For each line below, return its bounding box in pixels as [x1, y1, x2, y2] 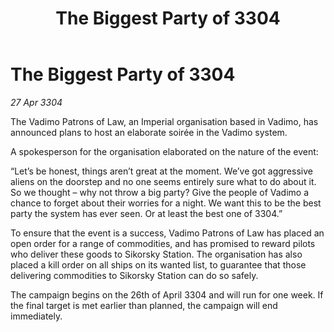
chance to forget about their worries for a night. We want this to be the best [10, 197, 322, 209]
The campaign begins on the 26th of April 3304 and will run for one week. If [10, 288, 324, 301]
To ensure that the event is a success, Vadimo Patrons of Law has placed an [10, 227, 325, 239]
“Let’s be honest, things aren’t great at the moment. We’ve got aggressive [10, 165, 313, 177]
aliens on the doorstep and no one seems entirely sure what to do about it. [10, 175, 317, 187]
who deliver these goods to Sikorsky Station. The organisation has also [10, 248, 303, 260]
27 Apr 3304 [10, 96, 63, 108]
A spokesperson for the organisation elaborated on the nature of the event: [10, 145, 319, 157]
